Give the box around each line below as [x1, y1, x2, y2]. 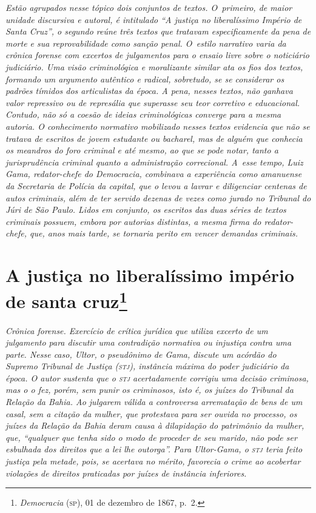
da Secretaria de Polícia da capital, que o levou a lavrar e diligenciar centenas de [5, 179, 307, 192]
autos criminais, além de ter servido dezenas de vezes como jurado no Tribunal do [5, 191, 311, 204]
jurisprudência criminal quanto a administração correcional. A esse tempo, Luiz [5, 155, 303, 168]
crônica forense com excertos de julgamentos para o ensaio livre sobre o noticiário [5, 49, 309, 61]
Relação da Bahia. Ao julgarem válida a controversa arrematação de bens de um [5, 395, 303, 408]
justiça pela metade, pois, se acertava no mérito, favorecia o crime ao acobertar [5, 455, 301, 468]
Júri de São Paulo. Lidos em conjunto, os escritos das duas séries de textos [5, 203, 286, 216]
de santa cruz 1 [5, 286, 127, 313]
